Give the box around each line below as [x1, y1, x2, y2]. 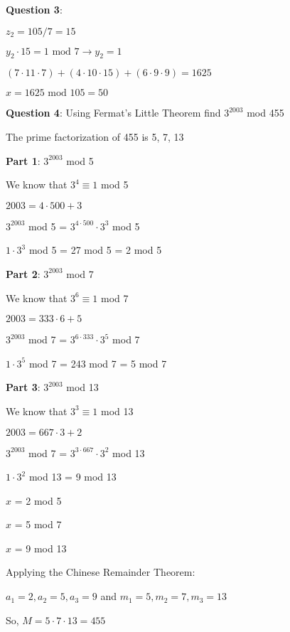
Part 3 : [6, 380, 41, 395]
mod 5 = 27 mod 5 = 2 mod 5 [28, 242, 162, 257]
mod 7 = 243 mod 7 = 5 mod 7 [28, 355, 167, 370]
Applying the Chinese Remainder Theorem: [6, 564, 195, 579]
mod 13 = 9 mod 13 [28, 469, 117, 484]
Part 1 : [6, 153, 41, 168]
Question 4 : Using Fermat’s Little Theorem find [6, 105, 221, 120]
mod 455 [247, 105, 284, 120]
